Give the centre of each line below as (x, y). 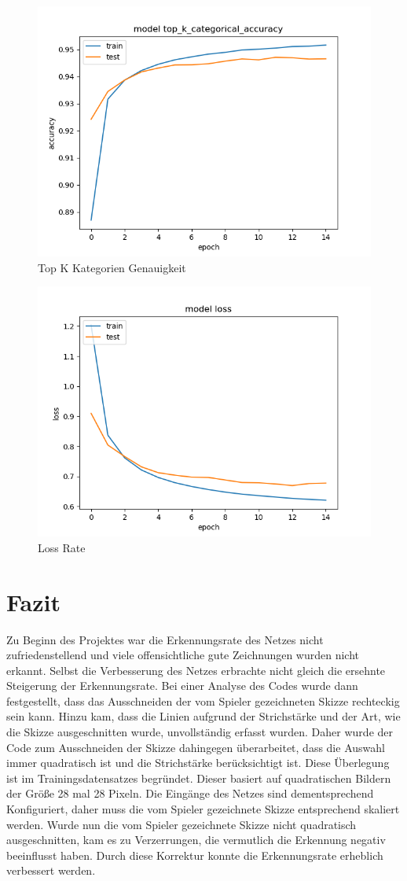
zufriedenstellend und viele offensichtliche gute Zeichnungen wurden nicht (183, 655)
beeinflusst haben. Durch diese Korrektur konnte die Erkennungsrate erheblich (195, 855)
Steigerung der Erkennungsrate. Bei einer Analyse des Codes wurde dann (182, 686)
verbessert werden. (51, 870)
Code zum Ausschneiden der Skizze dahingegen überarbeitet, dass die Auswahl (196, 747)
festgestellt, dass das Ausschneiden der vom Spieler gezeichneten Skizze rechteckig (203, 700)
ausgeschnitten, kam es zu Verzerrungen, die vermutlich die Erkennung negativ (196, 840)
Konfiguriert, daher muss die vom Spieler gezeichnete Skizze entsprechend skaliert (203, 809)
